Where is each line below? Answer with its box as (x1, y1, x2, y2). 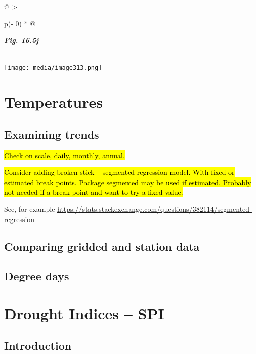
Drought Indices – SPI (4, 302, 164, 323)
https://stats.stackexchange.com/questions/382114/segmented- (57, 203, 252, 214)
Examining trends (4, 126, 99, 142)
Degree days (4, 268, 69, 284)
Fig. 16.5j (4, 35, 39, 46)
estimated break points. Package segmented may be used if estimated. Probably (4, 176, 251, 187)
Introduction (4, 337, 72, 353)
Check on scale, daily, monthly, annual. (4, 150, 125, 160)
